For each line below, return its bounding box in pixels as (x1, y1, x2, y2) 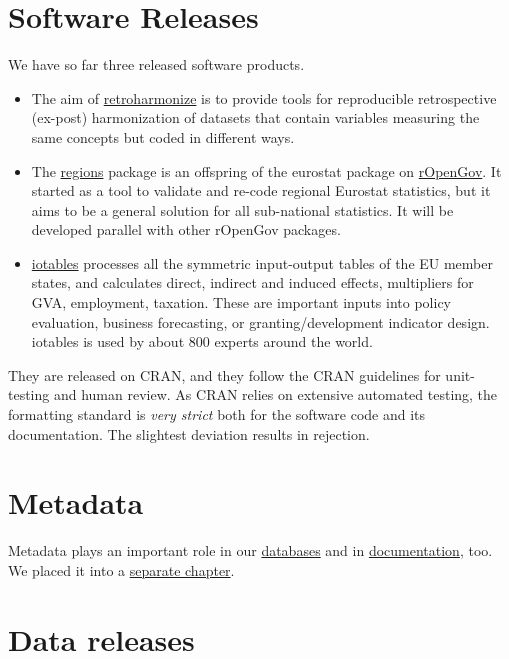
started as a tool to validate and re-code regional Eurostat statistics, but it (31, 180, 491, 201)
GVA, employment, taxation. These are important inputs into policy (31, 292, 451, 313)
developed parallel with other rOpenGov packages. (31, 219, 341, 240)
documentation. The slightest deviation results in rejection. (8, 423, 370, 444)
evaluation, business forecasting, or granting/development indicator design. (31, 311, 490, 332)
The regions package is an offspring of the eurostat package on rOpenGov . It (31, 160, 502, 181)
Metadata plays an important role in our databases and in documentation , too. (8, 540, 493, 561)
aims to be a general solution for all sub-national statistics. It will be (31, 199, 454, 220)
